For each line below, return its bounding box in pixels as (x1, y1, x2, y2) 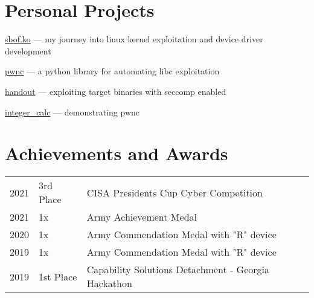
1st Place (39, 269, 77, 283)
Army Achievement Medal (86, 210, 197, 224)
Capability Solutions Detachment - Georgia (86, 262, 270, 277)
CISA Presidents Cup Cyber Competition (86, 185, 263, 199)
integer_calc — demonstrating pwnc (5, 105, 139, 118)
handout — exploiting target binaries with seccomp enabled (5, 85, 226, 97)
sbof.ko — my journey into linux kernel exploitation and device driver (5, 33, 263, 45)
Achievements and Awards (5, 141, 228, 166)
